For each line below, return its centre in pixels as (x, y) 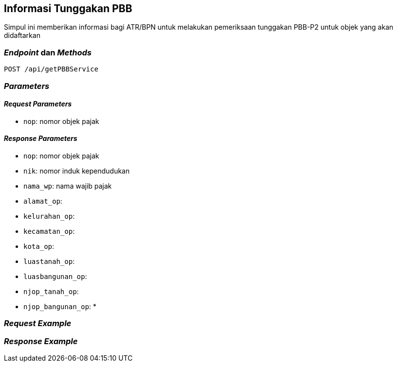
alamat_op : (43, 201)
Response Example (41, 341)
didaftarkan (22, 35)
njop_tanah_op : (51, 291)
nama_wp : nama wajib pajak (68, 186)
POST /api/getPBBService (51, 69)
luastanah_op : (49, 261)
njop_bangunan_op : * (60, 306)
